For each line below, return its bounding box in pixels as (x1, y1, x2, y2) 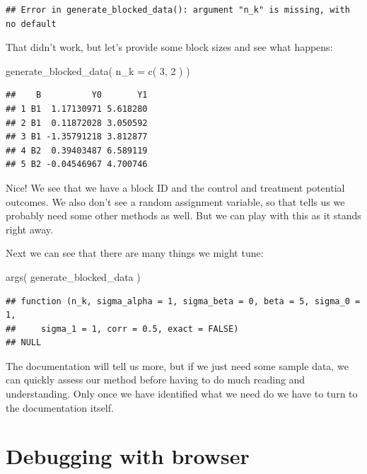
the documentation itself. (6, 400, 114, 415)
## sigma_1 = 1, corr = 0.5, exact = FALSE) (6, 323, 239, 334)
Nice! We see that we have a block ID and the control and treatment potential (6, 180, 345, 195)
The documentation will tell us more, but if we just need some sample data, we (6, 358, 349, 373)
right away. (6, 221, 53, 236)
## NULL (6, 337, 42, 348)
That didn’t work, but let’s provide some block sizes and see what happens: (6, 40, 333, 54)
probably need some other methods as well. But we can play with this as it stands (6, 208, 361, 223)
